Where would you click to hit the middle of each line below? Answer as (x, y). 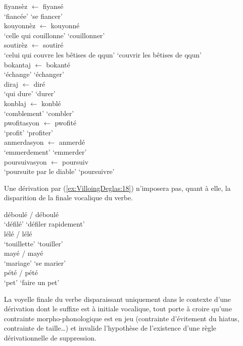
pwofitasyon (22, 123)
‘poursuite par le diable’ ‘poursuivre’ (59, 171)
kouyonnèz (20, 26)
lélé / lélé (18, 234)
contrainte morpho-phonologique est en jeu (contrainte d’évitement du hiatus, (122, 318)
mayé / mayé (24, 253)
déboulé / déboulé (31, 214)
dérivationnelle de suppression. (50, 338)
